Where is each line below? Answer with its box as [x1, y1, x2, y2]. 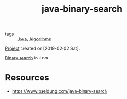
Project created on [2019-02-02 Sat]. [5, 45, 80, 52]
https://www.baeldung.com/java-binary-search [12, 88, 107, 94]
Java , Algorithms [17, 36, 51, 42]
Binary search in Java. [5, 55, 50, 61]
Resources [5, 72, 50, 83]
